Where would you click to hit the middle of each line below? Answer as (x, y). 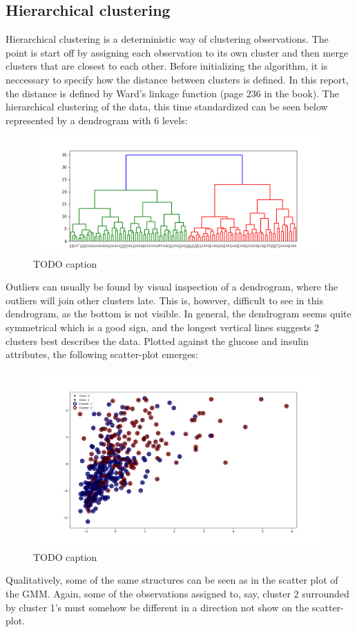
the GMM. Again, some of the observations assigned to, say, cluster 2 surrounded (177, 593)
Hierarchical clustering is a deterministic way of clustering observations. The (167, 39)
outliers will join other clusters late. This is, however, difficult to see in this (164, 300)
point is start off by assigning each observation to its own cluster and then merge (177, 52)
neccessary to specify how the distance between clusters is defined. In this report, (177, 79)
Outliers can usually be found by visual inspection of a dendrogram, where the (172, 287)
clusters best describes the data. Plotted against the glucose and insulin (157, 340)
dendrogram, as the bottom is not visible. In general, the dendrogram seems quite (178, 314)
